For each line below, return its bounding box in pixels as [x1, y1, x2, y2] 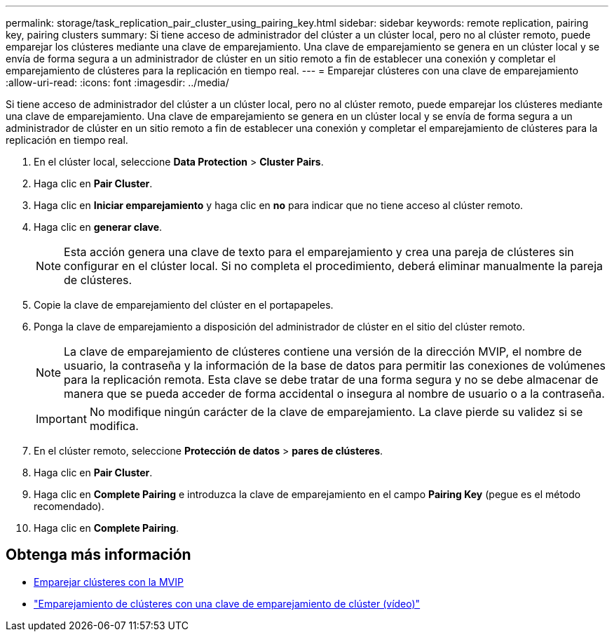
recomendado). [34, 500, 104, 512]
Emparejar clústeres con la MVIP [34, 575, 184, 588]
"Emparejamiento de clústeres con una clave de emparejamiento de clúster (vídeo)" [34, 597, 421, 610]
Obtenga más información [6, 546, 191, 564]
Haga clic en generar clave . [34, 221, 163, 233]
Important [36, 412, 87, 426]
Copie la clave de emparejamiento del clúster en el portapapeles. [34, 299, 334, 311]
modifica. [89, 419, 139, 433]
